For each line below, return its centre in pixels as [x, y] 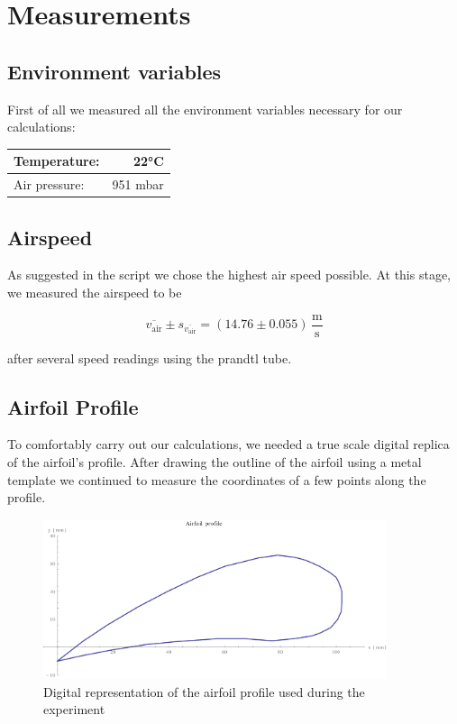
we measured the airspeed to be [95, 292]
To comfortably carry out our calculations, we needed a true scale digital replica [228, 444]
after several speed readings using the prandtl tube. [150, 357]
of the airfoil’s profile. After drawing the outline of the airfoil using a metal [215, 462]
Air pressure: [49, 184]
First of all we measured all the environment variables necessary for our [205, 109]
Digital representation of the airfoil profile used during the [204, 691]
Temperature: [57, 161]
